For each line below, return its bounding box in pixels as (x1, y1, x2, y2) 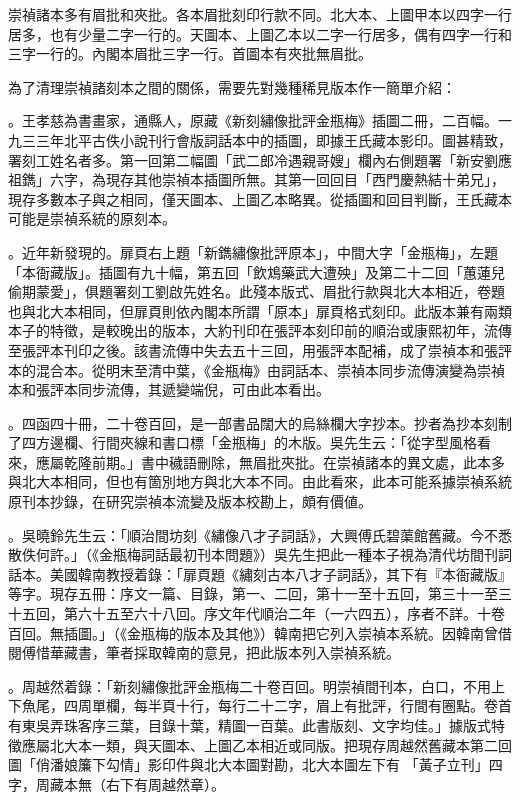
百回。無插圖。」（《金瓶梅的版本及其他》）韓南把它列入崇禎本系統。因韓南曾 (8, 622, 498, 643)
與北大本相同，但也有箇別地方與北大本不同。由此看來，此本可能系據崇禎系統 (8, 471, 512, 492)
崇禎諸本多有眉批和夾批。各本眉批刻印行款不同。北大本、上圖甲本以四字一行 (8, 4, 512, 24)
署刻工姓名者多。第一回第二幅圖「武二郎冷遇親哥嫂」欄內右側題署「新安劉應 (8, 149, 512, 170)
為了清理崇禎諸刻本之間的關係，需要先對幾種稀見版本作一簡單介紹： (8, 76, 456, 97)
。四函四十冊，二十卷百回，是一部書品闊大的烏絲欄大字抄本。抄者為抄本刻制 (8, 412, 512, 433)
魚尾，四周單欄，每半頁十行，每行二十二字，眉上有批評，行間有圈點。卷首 (21, 695, 512, 716)
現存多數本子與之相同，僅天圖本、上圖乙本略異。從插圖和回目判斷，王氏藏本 (8, 188, 512, 209)
